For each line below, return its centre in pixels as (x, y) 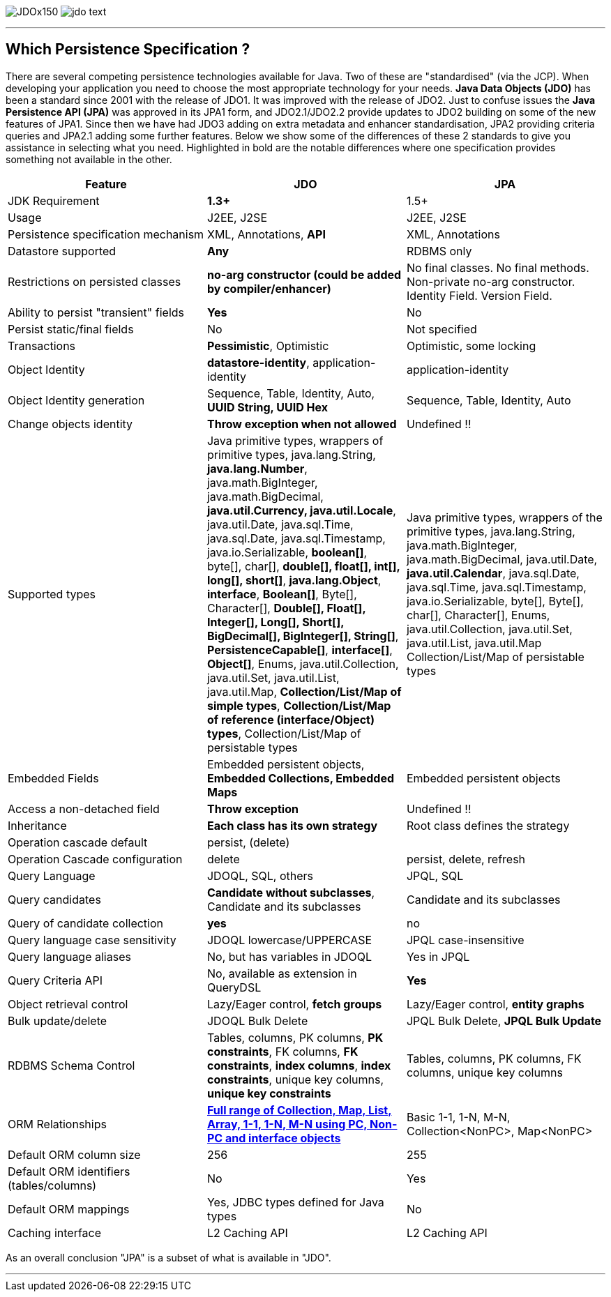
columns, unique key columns (484, 1072)
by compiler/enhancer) (269, 288)
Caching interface (55, 1232)
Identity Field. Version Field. (479, 295)
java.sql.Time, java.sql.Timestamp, (496, 587)
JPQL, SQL (435, 875)
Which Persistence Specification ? (128, 50)
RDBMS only (439, 251)
